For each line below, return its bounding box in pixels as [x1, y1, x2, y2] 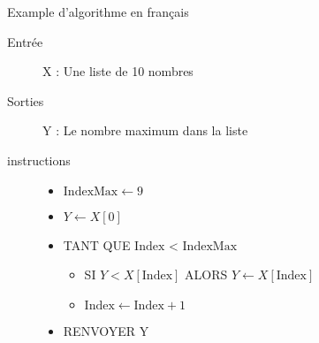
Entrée [7, 32, 43, 50]
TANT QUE [63, 235, 131, 254]
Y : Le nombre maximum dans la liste [42, 121, 248, 140]
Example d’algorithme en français [7, 3, 189, 20]
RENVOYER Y [63, 321, 149, 339]
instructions [7, 150, 71, 169]
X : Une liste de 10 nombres [42, 62, 194, 80]
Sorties [7, 91, 44, 110]
